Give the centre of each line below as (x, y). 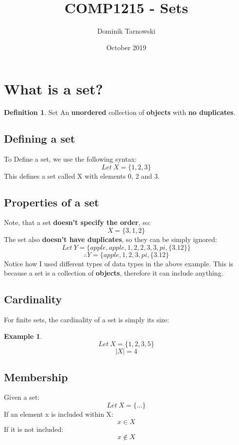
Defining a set (40, 139)
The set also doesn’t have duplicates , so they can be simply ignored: (111, 239)
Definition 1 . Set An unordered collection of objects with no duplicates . (120, 112)
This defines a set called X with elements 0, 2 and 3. (82, 176)
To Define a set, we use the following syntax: (70, 159)
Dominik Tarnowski (126, 31)
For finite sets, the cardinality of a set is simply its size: (86, 320)
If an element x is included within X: (59, 414)
